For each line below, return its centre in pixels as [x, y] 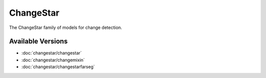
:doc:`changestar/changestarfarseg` [58, 67]
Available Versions [38, 41]
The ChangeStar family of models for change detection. [66, 27]
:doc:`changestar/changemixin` [53, 60]
